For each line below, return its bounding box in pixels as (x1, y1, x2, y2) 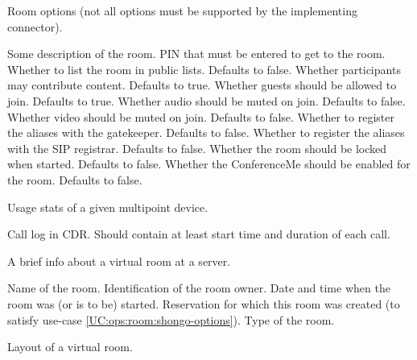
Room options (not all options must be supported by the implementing (7, 2, 357, 19)
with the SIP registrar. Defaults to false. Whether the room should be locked (7, 139, 387, 156)
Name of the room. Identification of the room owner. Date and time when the (7, 279, 390, 296)
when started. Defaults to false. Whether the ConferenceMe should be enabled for (7, 155, 411, 172)
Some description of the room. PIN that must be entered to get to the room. (7, 45, 386, 62)
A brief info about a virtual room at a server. (7, 252, 231, 269)
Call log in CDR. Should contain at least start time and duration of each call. (7, 226, 390, 242)
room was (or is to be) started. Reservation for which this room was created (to (7, 295, 400, 312)
